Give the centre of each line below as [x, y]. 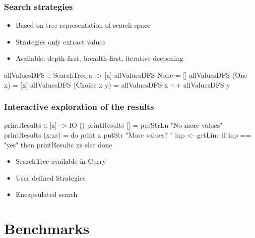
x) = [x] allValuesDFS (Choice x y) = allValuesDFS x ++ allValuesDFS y [117, 84]
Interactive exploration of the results [79, 107]
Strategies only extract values [61, 41]
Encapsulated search [47, 194]
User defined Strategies [51, 177]
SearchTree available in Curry [61, 161]
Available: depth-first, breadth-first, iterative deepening [99, 58]
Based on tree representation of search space [83, 25]
